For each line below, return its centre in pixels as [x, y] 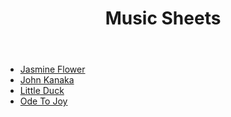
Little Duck [42, 91]
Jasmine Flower [52, 69]
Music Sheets [163, 18]
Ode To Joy [43, 101]
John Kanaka [47, 80]
